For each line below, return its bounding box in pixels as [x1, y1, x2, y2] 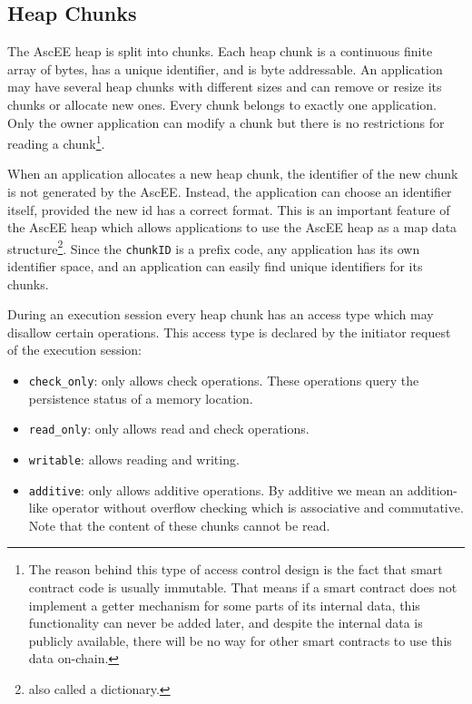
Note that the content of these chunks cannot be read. [28, 515, 330, 534]
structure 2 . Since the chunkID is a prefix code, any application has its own [7, 236, 420, 258]
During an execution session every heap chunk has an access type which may [7, 305, 434, 324]
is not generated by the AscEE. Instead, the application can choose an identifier [7, 182, 452, 201]
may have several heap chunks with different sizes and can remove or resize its [7, 77, 442, 96]
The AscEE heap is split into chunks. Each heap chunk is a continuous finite [7, 42, 433, 61]
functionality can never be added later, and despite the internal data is [28, 613, 423, 632]
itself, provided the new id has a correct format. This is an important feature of [7, 200, 450, 219]
